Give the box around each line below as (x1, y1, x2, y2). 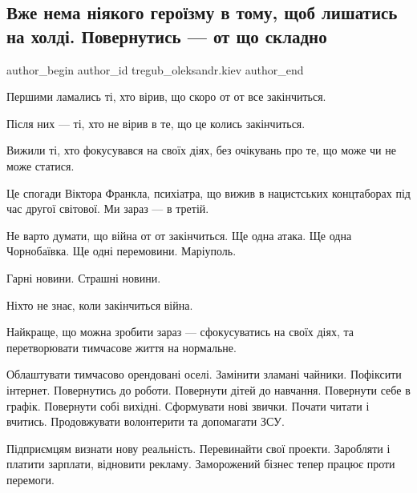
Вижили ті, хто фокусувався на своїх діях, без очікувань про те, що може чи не (6, 142, 396, 158)
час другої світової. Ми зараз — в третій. (6, 200, 209, 217)
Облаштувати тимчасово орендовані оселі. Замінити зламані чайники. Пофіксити (6, 366, 402, 383)
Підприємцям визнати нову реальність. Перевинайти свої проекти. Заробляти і (6, 439, 391, 456)
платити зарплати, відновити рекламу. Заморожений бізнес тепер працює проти (6, 455, 395, 472)
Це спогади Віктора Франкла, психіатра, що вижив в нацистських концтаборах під (6, 184, 411, 201)
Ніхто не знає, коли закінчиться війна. (6, 296, 193, 313)
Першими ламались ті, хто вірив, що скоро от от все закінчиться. (6, 88, 326, 105)
